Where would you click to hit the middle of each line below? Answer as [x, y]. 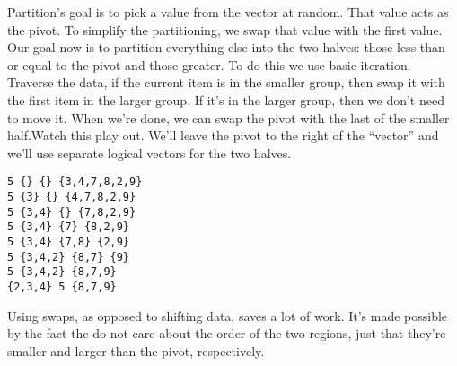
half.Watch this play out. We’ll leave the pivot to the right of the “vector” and [223, 135]
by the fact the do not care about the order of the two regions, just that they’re [227, 333]
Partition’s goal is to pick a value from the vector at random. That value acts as [228, 12]
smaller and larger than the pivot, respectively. [136, 350]
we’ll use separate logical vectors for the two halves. [149, 152]
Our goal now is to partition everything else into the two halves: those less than [226, 47]
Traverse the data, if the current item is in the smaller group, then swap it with [226, 82]
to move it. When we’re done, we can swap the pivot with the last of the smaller [228, 117]
